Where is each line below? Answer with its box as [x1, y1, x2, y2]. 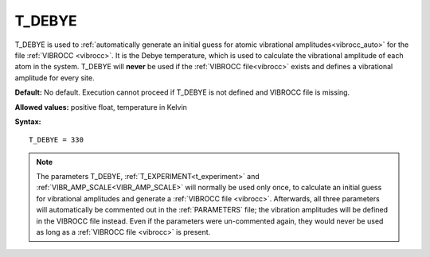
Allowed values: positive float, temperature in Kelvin [14, 102, 187, 111]
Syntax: [14, 116, 41, 127]
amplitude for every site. [14, 72, 95, 83]
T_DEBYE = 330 [29, 135, 84, 145]
